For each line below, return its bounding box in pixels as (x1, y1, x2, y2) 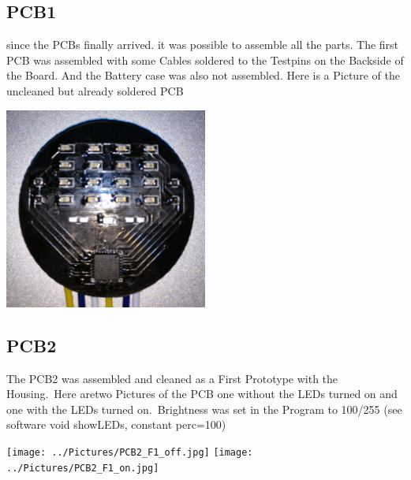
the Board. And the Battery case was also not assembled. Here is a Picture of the (6, 67, 400, 84)
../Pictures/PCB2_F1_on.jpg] (6, 462, 159, 474)
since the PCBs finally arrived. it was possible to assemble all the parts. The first (6, 36, 399, 53)
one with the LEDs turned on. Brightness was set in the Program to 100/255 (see (6, 400, 402, 417)
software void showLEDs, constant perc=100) (6, 416, 226, 433)
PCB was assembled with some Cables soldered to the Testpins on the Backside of (6, 51, 404, 68)
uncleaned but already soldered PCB (6, 82, 184, 99)
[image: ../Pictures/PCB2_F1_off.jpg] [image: (6, 447, 253, 459)
